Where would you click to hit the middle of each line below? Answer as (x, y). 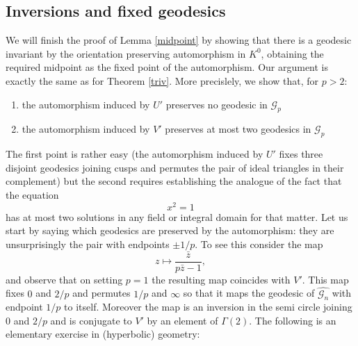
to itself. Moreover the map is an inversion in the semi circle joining (208, 307)
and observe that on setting (64, 279)
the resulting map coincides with (221, 279)
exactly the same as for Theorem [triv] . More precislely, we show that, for (162, 80)
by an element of (182, 320)
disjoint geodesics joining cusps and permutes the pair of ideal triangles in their (175, 167)
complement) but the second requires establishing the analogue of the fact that (174, 181)
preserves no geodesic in (217, 104)
